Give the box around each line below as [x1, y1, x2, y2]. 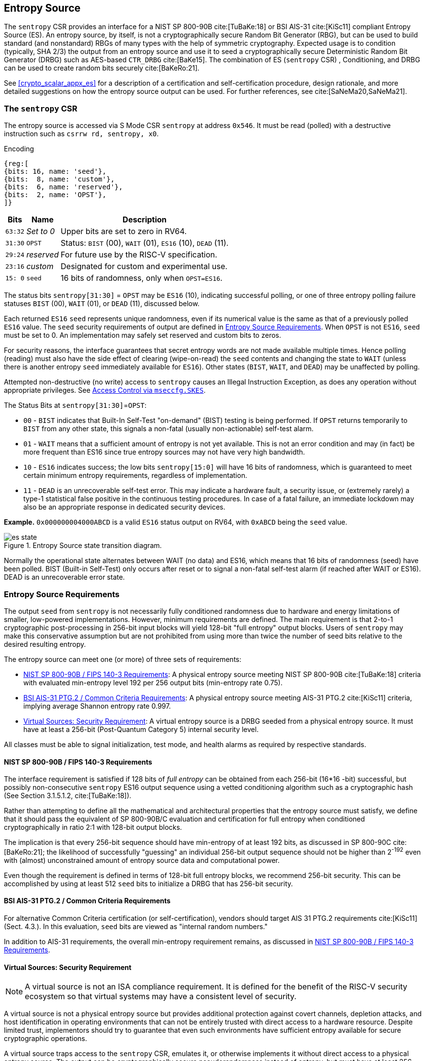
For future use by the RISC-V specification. [60, 250, 217, 260]
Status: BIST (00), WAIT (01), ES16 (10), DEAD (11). [60, 238, 229, 248]
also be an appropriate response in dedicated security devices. [23, 503, 226, 512]
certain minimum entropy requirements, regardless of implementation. [23, 471, 248, 480]
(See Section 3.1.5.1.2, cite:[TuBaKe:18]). [4, 791, 131, 800]
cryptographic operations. [4, 1034, 87, 1043]
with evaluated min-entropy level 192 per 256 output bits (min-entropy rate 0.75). [23, 678, 283, 687]
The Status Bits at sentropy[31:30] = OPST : [4, 401, 147, 410]
